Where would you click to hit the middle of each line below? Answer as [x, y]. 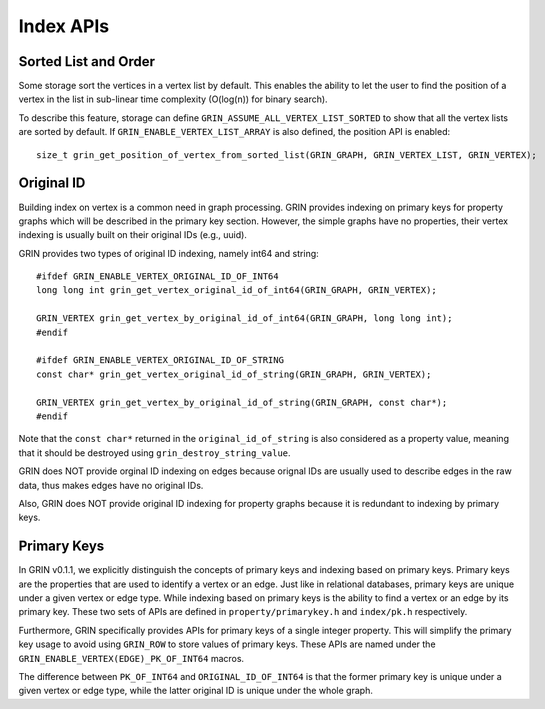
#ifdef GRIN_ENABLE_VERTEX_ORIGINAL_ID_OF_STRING [160, 360]
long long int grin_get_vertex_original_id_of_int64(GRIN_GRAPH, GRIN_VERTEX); [236, 290]
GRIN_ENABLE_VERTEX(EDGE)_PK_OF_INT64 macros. [131, 658]
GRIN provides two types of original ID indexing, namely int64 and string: [168, 253]
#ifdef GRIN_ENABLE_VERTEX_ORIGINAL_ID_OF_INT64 [157, 276]
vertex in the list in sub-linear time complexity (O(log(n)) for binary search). [173, 99]
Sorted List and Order [86, 61]
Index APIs [64, 26]
